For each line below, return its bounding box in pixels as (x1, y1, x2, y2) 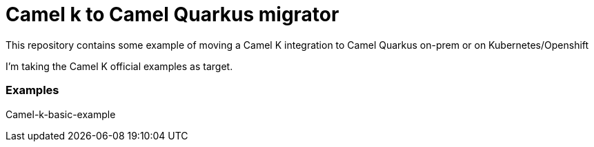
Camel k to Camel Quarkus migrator (6, 3, 339, 26)
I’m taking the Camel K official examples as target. (6, 60, 233, 72)
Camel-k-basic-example (6, 108, 116, 120)
